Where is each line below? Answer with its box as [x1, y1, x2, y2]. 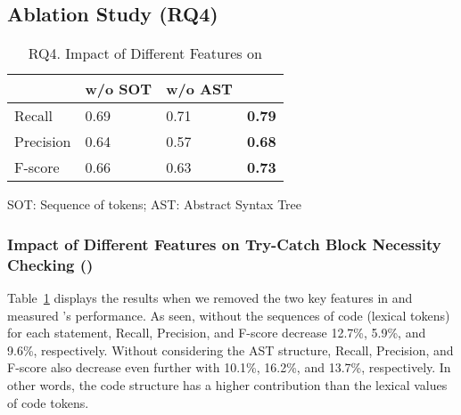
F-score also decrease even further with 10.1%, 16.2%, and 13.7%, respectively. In [7, 358, 451, 377]
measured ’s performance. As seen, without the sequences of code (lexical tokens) [7, 305, 450, 324]
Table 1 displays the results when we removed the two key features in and [7, 288, 413, 306]
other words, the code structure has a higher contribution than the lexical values [7, 375, 448, 394]
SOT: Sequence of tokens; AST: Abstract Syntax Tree [7, 195, 302, 214]
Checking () [7, 253, 94, 275]
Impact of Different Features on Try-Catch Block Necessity [7, 232, 441, 255]
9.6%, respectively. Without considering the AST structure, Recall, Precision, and [7, 340, 454, 359]
